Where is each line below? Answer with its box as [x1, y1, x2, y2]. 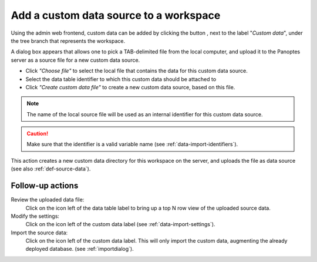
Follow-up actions [11, 181, 79, 191]
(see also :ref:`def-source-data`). [11, 165, 91, 173]
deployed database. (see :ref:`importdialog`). [25, 246, 134, 253]
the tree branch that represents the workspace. [11, 37, 126, 44]
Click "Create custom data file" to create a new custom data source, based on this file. [25, 83, 235, 90]
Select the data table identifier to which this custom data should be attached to [25, 75, 217, 82]
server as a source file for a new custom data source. [11, 56, 140, 63]
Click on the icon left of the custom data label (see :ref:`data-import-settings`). [25, 221, 215, 228]
